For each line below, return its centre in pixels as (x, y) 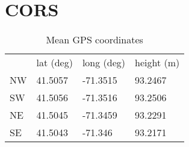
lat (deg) (54, 63)
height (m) (157, 63)
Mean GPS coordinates (94, 40)
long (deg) (104, 63)
